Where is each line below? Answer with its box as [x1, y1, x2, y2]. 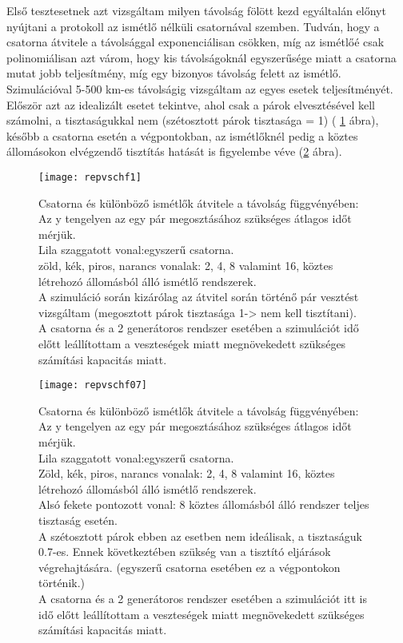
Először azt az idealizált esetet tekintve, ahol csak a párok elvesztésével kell [6, 96, 376, 113]
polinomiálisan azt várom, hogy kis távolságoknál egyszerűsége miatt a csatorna [6, 49, 397, 65]
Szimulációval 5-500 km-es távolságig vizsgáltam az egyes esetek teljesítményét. [6, 80, 393, 97]
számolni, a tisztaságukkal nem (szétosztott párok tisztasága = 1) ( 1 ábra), [6, 112, 379, 129]
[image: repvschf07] [38, 379, 148, 391]
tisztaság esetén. [38, 511, 118, 528]
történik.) [38, 574, 86, 591]
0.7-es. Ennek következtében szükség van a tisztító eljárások [38, 543, 331, 560]
